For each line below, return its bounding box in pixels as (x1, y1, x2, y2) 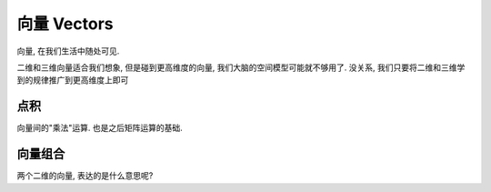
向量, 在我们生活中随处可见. (16, 45, 120, 56)
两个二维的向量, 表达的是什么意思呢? (16, 170, 154, 181)
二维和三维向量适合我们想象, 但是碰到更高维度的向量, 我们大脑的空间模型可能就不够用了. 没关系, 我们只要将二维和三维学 (16, 62, 466, 73)
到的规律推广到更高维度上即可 (16, 75, 129, 86)
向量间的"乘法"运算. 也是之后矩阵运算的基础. (16, 123, 184, 134)
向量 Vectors (16, 14, 114, 34)
